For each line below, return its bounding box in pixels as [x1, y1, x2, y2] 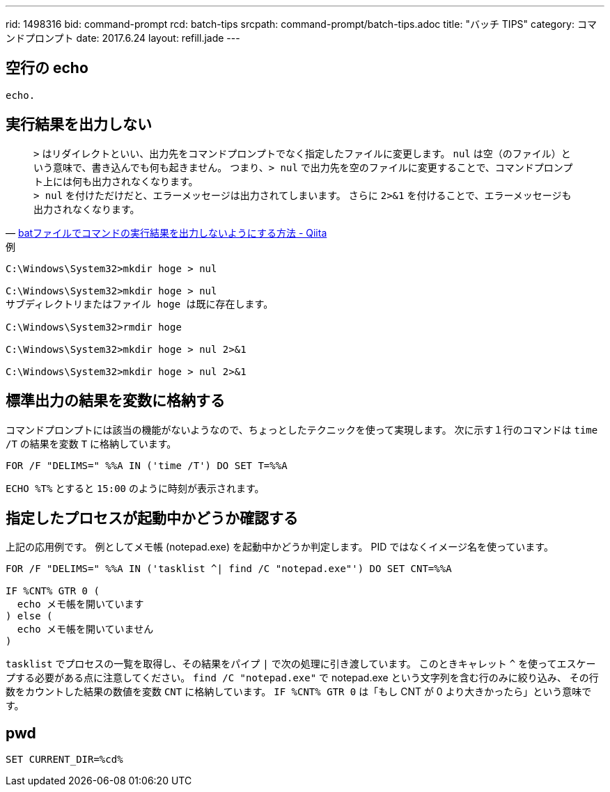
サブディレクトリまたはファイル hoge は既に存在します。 [6, 298, 274, 310]
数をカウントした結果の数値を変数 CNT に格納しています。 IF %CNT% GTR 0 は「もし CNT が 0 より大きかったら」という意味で [6, 686, 592, 698]
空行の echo [6, 59, 88, 77]
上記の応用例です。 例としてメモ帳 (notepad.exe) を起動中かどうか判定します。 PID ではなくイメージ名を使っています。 [6, 541, 554, 553]
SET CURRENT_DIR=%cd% [6, 754, 123, 766]
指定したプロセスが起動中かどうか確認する [6, 509, 298, 527]
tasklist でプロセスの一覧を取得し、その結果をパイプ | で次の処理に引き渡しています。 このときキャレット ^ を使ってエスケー [6, 658, 596, 670]
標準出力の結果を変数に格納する [6, 392, 225, 410]
